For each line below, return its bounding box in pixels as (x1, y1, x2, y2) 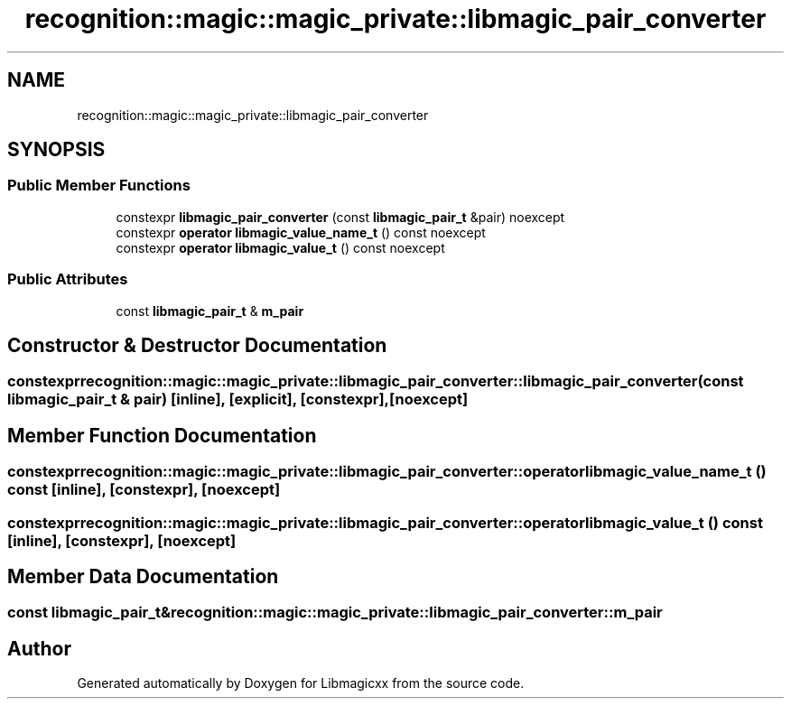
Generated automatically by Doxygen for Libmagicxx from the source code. (77, 675, 525, 692)
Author (7, 636, 71, 660)
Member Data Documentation (7, 565, 279, 589)
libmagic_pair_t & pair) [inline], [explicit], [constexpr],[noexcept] (7, 390, 469, 409)
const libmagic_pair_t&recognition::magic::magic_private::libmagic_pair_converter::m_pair (7, 603, 663, 622)
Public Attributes (7, 270, 128, 289)
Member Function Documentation (7, 423, 317, 447)
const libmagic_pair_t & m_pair (116, 302, 304, 319)
